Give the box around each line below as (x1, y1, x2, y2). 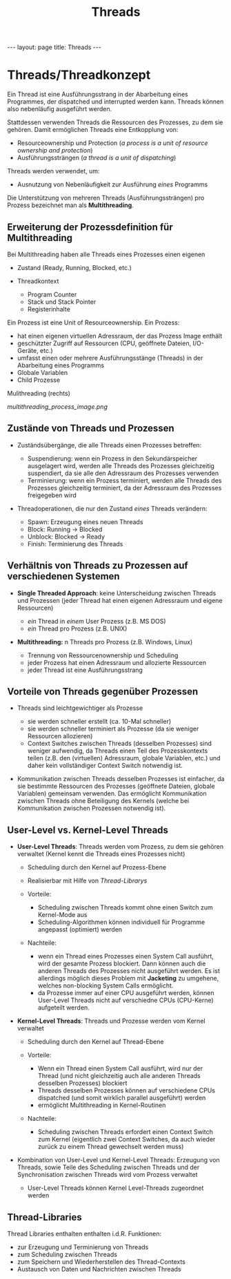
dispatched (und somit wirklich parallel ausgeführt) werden (37, 1094, 206, 1102)
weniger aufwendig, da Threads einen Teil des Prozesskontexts (27, 747, 208, 755)
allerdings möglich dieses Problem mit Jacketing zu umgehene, (37, 974, 219, 983)
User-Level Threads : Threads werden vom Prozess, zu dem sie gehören (17, 843, 224, 851)
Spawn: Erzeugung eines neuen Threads (27, 517, 143, 526)
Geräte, (17, 346, 39, 354)
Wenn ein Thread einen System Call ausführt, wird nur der (37, 1064, 203, 1073)
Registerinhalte (27, 305, 70, 313)
